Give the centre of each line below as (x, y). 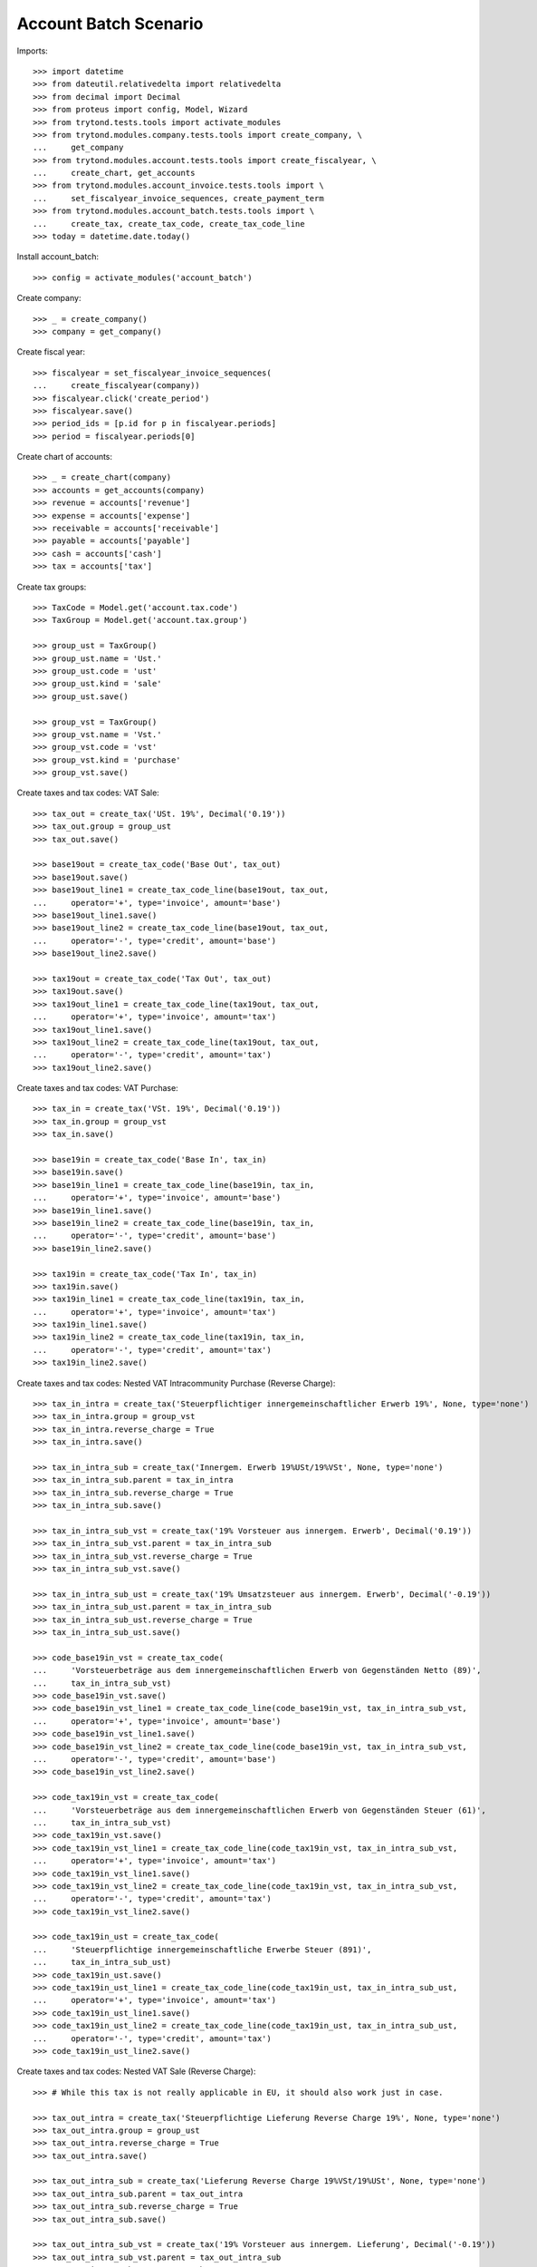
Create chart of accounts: (65, 457)
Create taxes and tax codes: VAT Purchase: (97, 1088)
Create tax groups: (52, 587)
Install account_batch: (58, 257)
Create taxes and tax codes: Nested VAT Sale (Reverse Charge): (136, 2071)
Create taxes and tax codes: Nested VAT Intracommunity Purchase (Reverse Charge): (176, 1383)
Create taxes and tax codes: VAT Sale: (88, 793)
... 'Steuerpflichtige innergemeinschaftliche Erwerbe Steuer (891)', (202, 1949)
